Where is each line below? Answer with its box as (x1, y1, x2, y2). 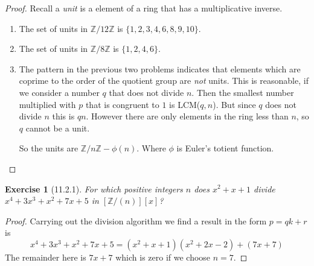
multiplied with (19, 98, 76, 110)
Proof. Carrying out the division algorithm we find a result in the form (5, 214, 267, 227)
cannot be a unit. (25, 121, 90, 134)
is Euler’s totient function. (176, 142, 274, 154)
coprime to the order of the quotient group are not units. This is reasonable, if (19, 74, 309, 87)
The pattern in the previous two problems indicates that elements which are (19, 62, 301, 75)
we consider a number (19, 86, 100, 98)
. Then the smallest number (191, 86, 294, 98)
